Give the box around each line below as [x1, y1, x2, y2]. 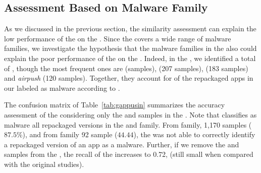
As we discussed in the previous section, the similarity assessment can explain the [4, 23, 256, 34]
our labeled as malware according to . [4, 82, 120, 93]
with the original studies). [4, 158, 84, 169]
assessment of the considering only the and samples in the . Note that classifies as [4, 109, 257, 120]
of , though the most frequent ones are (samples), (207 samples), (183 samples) [4, 63, 248, 73]
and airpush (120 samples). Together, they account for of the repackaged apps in [4, 73, 253, 83]
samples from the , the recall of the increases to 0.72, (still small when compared [4, 149, 253, 159]
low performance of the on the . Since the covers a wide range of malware [4, 33, 231, 43]
